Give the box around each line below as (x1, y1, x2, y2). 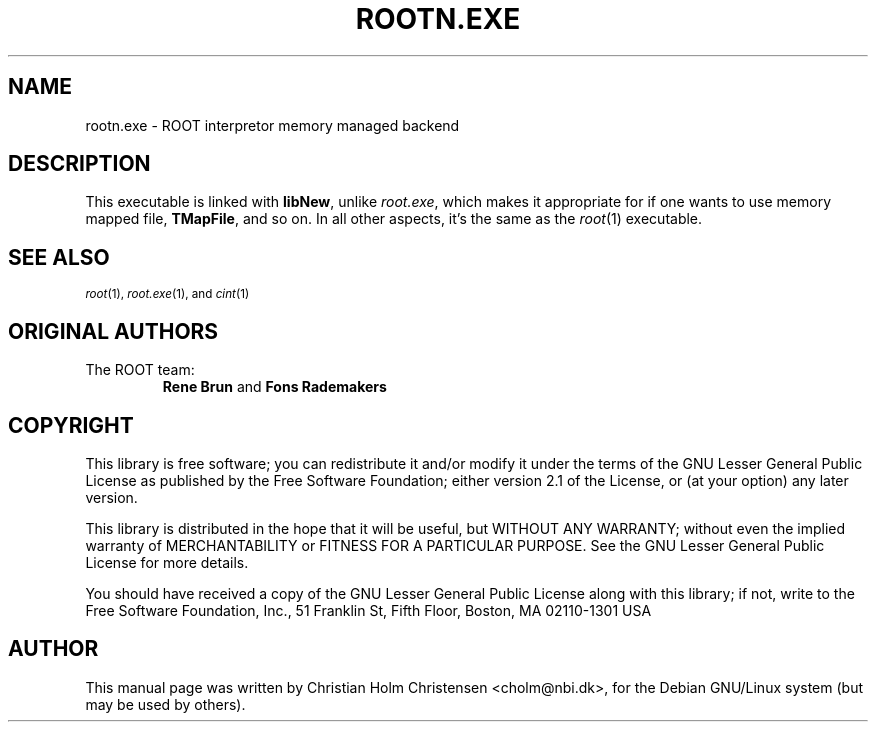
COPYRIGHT (8, 412, 134, 438)
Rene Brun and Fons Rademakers (162, 378, 387, 396)
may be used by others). (85, 695, 246, 713)
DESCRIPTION (8, 151, 151, 177)
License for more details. (85, 553, 249, 571)
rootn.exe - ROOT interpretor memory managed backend (85, 116, 460, 134)
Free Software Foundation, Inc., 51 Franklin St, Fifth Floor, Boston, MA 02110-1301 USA (85, 601, 652, 619)
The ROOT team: (85, 361, 195, 379)
